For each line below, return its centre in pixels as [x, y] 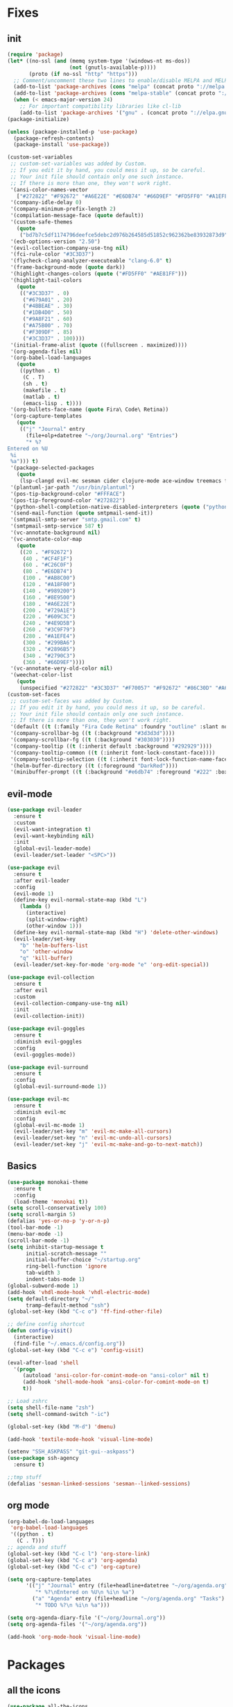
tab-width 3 [43, 1273]
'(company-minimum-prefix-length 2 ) [63, 209]
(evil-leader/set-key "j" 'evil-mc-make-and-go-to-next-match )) [108, 1144]
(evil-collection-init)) [49, 1016]
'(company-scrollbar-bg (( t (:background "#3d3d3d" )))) [93, 733]
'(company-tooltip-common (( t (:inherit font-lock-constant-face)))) [113, 753]
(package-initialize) [38, 119]
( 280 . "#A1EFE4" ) [49, 636]
